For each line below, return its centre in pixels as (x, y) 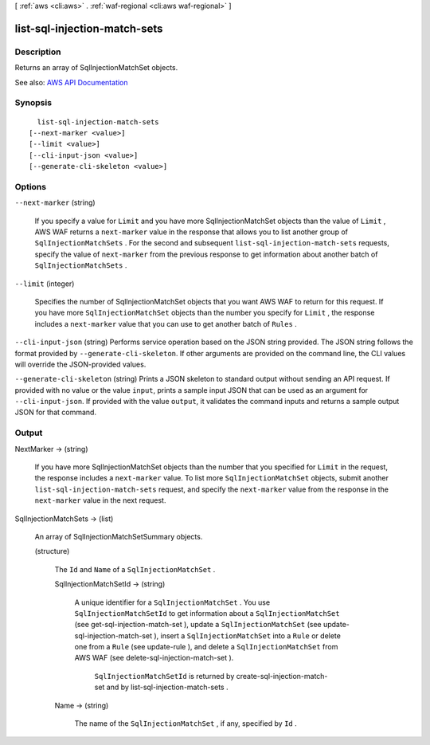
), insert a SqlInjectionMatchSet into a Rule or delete (248, 635)
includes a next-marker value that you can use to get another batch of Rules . (166, 323)
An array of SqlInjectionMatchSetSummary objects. (119, 536)
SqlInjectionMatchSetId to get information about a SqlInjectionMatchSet (207, 613)
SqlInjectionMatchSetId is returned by (164, 676)
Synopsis (33, 103)
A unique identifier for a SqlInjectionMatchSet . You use (172, 602)
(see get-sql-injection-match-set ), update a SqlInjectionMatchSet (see (198, 625)
